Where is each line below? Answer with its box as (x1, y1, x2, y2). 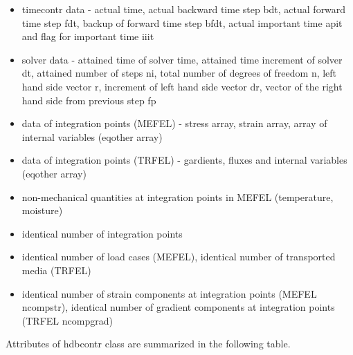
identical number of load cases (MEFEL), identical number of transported (21, 249, 336, 264)
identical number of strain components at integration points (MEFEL (21, 286, 317, 300)
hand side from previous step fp (21, 93, 156, 107)
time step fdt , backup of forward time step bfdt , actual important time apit (21, 15, 343, 30)
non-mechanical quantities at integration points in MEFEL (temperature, (21, 189, 334, 204)
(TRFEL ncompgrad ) (21, 313, 113, 327)
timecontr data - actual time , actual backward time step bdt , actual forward (21, 2, 346, 16)
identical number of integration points (21, 226, 183, 240)
